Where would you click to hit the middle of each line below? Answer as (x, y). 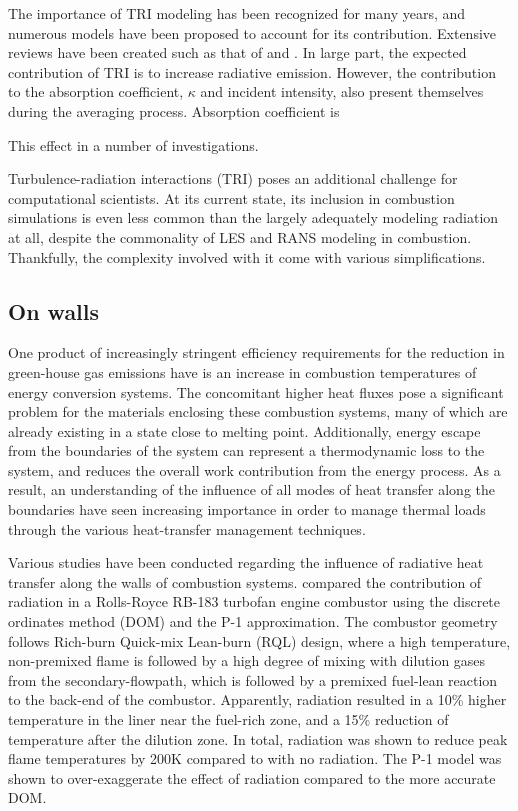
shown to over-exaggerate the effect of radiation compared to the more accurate (252, 777)
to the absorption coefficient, (96, 91)
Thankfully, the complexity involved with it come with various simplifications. (247, 256)
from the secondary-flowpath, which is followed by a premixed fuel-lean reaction (253, 679)
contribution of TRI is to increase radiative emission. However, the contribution (252, 71)
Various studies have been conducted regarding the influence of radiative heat (246, 562)
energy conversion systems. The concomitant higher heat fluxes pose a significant (256, 391)
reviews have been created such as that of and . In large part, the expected (237, 52)
